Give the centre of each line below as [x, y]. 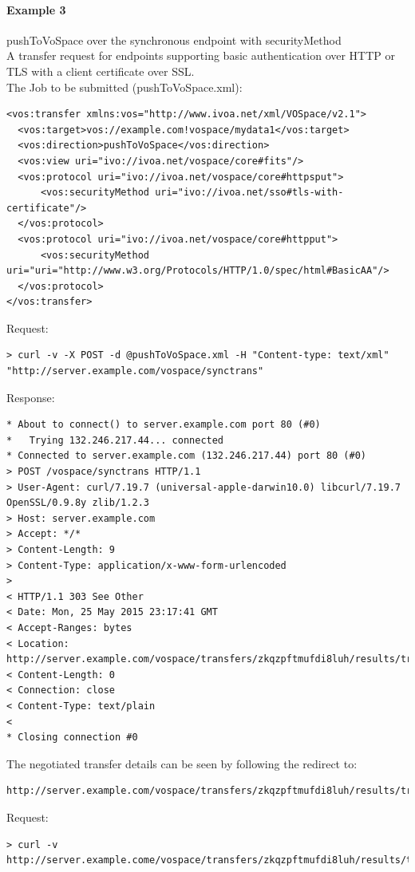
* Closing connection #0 [72, 738]
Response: [31, 397]
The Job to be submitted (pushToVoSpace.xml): [125, 87]
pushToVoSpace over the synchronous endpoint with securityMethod [174, 39]
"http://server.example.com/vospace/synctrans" [135, 371]
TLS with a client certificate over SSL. [101, 71]
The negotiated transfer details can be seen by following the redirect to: [182, 763]
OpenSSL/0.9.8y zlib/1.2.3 [78, 503]
